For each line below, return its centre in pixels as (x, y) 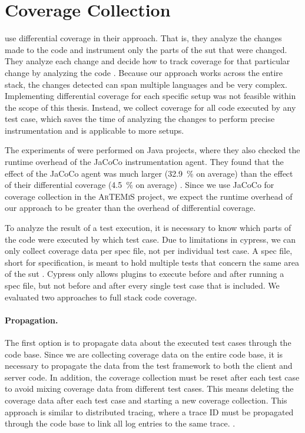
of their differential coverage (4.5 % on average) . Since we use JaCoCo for (140, 185)
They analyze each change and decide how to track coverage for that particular (147, 61)
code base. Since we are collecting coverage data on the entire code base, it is (144, 354)
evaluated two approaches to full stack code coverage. (101, 297)
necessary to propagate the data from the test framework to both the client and (149, 366)
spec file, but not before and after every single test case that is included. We (142, 285)
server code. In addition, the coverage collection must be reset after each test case (152, 377)
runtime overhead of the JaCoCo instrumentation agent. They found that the (144, 162)
